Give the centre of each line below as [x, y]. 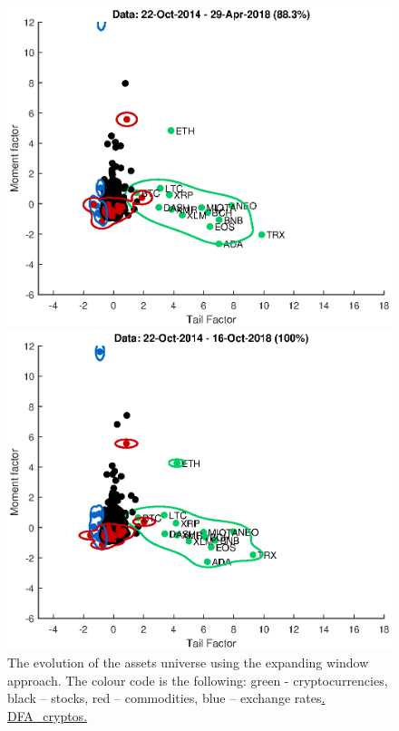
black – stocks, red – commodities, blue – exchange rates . [166, 698]
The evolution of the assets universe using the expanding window [188, 663]
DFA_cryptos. [48, 715]
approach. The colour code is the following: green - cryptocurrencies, [198, 680]
